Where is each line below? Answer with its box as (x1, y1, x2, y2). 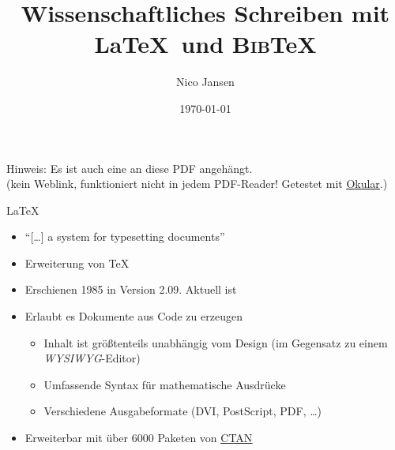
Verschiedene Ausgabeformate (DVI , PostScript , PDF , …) (43, 403, 322, 419)
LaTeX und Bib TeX (94, 28, 317, 60)
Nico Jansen (176, 73, 235, 90)
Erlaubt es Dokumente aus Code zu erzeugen (24, 308, 243, 324)
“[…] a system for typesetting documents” (24, 228, 225, 245)
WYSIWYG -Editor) (43, 350, 141, 366)
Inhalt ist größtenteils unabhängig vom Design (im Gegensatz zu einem (43, 334, 388, 351)
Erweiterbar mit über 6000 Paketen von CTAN (24, 429, 253, 446)
